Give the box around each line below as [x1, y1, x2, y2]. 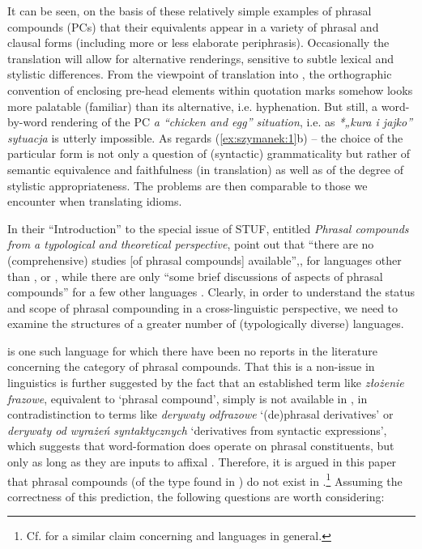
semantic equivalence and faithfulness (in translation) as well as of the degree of [7, 160, 403, 177]
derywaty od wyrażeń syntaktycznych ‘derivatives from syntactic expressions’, [7, 421, 387, 438]
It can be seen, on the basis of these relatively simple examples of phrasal [7, 2, 372, 19]
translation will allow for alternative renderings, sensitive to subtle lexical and [7, 49, 394, 66]
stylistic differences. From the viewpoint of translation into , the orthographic [7, 66, 392, 83]
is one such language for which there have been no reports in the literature [7, 342, 378, 359]
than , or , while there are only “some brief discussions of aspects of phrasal [7, 267, 383, 284]
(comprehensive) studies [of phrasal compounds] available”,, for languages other [7, 251, 402, 268]
